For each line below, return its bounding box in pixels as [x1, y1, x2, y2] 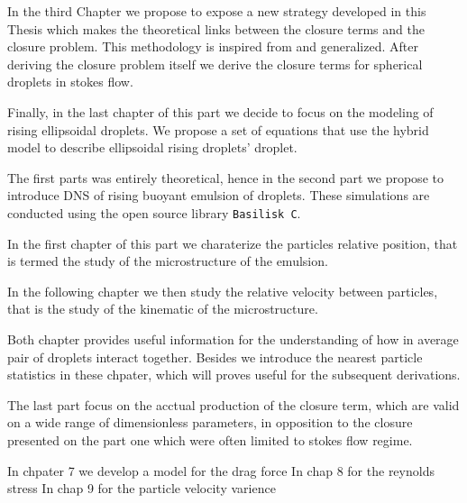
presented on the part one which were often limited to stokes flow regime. [7, 430, 413, 449]
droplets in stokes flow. [7, 72, 133, 91]
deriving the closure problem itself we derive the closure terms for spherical [7, 54, 423, 73]
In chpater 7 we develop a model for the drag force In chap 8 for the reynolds [7, 461, 435, 480]
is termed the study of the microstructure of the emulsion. [7, 251, 328, 270]
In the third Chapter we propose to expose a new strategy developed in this [7, 2, 426, 20]
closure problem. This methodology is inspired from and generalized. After [7, 37, 418, 56]
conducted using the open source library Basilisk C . [7, 203, 301, 222]
